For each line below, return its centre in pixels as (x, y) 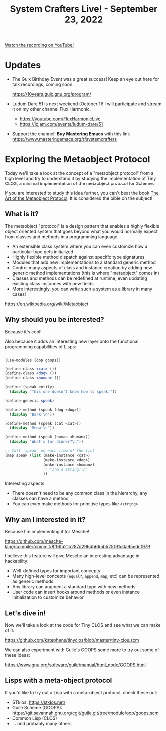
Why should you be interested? (55, 319)
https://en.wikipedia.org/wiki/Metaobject (47, 304)
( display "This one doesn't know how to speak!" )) (63, 392)
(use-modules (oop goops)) (33, 360)
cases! (19, 294)
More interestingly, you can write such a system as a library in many (82, 289)
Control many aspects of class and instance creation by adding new (82, 267)
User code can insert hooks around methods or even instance (76, 592)
